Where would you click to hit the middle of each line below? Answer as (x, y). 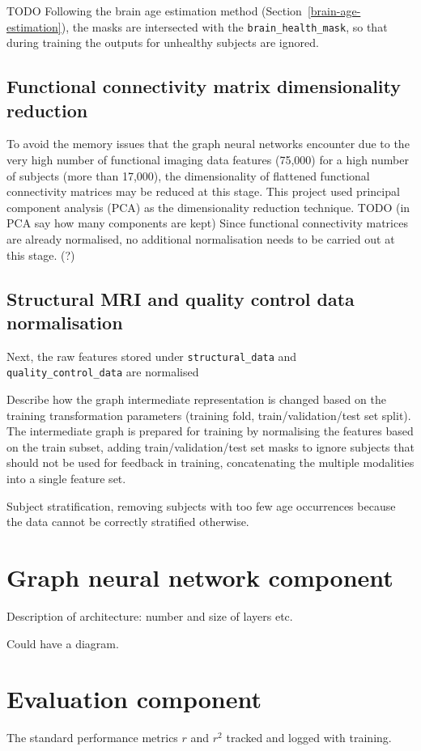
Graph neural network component (200, 577)
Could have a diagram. (63, 643)
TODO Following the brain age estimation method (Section (154, 11)
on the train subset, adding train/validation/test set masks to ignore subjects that (210, 446)
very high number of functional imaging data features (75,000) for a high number (208, 160)
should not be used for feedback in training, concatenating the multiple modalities (210, 462)
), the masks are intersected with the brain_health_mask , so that (224, 26)
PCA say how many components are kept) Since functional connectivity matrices (207, 223)
